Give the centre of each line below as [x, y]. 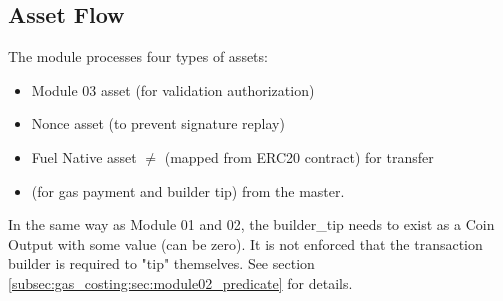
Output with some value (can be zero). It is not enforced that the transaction [245, 243]
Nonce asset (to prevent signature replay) [158, 123]
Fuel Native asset [84, 156]
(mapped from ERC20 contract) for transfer [299, 156]
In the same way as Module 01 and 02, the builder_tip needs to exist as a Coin [251, 224]
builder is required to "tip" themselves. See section [161, 263]
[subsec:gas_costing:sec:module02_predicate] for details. [180, 282]
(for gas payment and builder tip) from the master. [188, 190]
